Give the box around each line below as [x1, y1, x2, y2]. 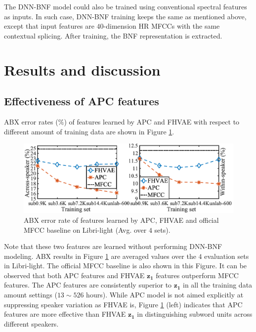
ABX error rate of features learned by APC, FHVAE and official [24, 214, 219, 225]
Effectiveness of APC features [4, 93, 159, 109]
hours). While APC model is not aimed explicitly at [86, 290, 244, 300]
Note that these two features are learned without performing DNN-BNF [4, 241, 222, 251]
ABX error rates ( [4, 116, 58, 126]
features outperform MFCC [156, 270, 239, 280]
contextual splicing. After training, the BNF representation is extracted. [4, 30, 222, 41]
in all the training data [183, 280, 253, 290]
